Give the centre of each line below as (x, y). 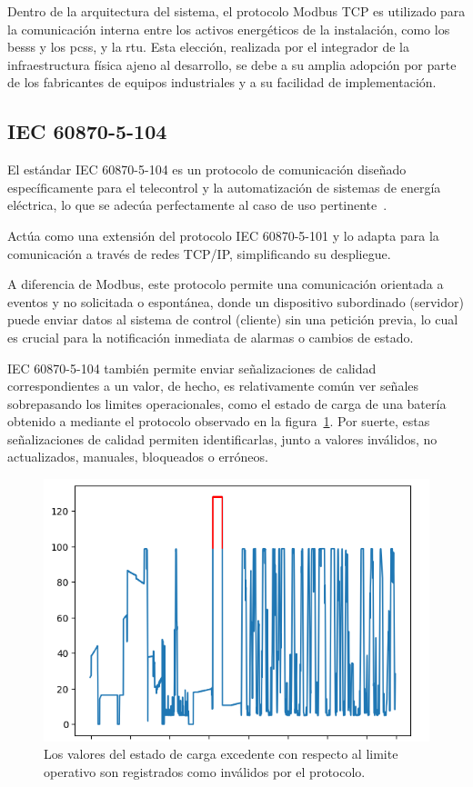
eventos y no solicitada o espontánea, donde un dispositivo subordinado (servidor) (236, 301)
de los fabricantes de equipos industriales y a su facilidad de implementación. (222, 82)
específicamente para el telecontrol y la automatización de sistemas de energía (224, 187)
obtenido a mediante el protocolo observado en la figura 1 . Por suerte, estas (219, 421)
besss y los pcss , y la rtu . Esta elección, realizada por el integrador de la (208, 47)
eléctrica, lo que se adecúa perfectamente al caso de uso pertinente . (197, 205)
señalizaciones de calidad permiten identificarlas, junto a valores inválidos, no (222, 438)
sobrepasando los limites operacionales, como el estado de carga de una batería (227, 403)
